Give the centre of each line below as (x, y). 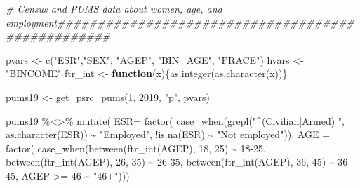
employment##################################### (180, 22)
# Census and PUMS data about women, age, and (114, 8)
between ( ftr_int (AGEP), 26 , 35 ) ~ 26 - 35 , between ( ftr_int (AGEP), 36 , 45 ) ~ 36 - (179, 162)
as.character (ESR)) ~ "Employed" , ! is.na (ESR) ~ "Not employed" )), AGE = (168, 134)
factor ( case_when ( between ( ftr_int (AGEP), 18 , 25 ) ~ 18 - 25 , (136, 148)
